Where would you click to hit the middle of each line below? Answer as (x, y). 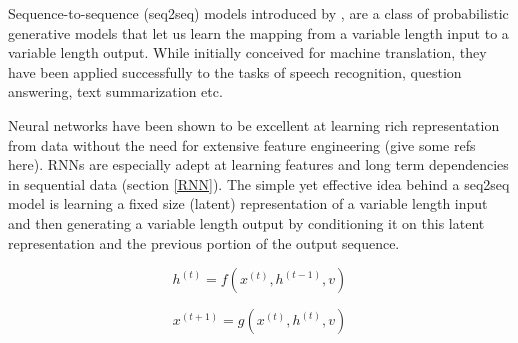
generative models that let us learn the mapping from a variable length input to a (258, 32)
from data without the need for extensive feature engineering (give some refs (242, 144)
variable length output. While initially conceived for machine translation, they (247, 52)
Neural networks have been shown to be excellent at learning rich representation (254, 124)
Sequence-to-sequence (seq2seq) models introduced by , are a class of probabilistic (258, 13)
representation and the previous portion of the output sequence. (204, 242)
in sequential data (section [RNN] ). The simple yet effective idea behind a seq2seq (259, 183)
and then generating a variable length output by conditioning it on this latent (246, 222)
